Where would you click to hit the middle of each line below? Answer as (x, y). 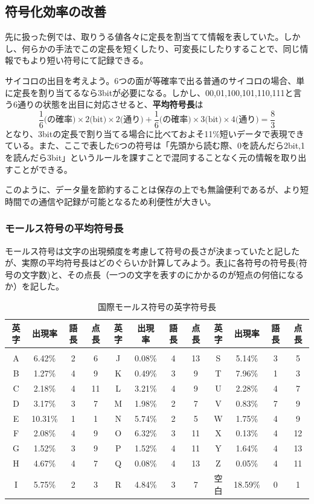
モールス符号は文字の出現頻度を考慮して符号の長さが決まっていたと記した (152, 250)
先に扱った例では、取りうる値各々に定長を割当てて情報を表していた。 (144, 37)
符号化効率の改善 (56, 11)
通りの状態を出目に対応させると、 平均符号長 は (110, 104)
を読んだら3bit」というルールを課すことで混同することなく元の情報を (143, 157)
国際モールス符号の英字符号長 (157, 306)
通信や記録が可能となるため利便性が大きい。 (127, 201)
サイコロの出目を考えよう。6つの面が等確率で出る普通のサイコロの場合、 (151, 80)
